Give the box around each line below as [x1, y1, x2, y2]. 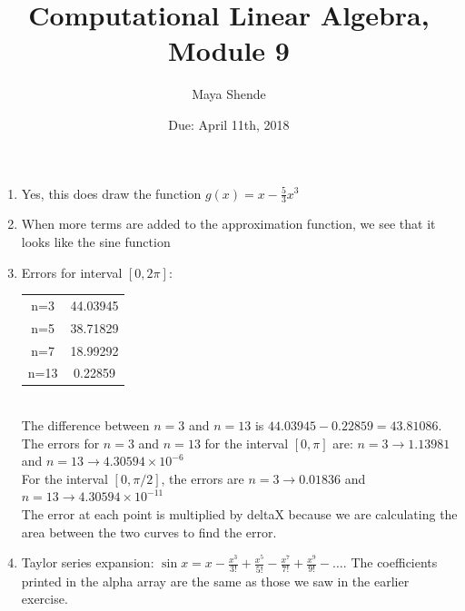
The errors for [21, 433, 100, 452]
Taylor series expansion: [21, 553, 154, 572]
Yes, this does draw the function [21, 183, 202, 202]
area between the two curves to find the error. [21, 522, 277, 541]
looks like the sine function [21, 232, 171, 251]
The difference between [21, 416, 150, 435]
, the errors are [161, 468, 244, 488]
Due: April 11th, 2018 [168, 114, 290, 133]
